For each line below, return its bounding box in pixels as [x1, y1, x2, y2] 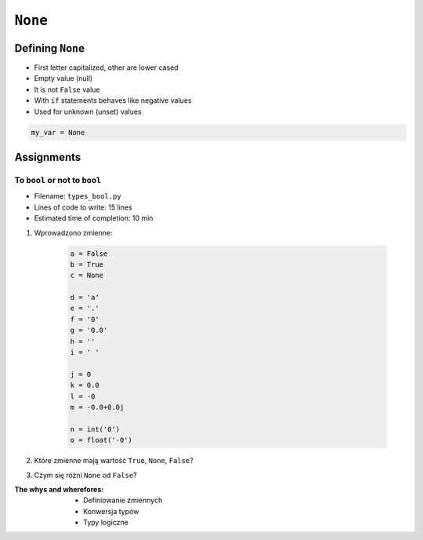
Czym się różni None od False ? [34, 470, 137, 480]
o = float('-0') [70, 436, 133, 445]
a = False [70, 249, 108, 258]
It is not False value [34, 85, 100, 94]
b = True [70, 260, 104, 268]
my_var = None [31, 128, 85, 137]
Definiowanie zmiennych [83, 495, 163, 505]
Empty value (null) [34, 74, 93, 83]
